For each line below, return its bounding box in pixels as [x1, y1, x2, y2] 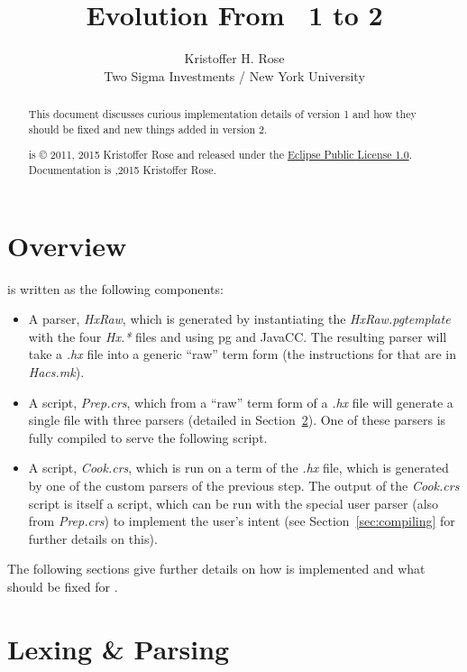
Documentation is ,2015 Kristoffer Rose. [28, 161, 216, 177]
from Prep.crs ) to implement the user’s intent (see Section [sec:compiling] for [28, 511, 455, 530]
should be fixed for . [7, 576, 118, 595]
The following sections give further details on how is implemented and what [7, 559, 426, 578]
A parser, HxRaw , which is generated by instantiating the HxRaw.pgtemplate [28, 309, 451, 328]
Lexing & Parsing [7, 630, 230, 667]
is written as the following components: [7, 279, 224, 298]
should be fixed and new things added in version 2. [28, 121, 268, 136]
